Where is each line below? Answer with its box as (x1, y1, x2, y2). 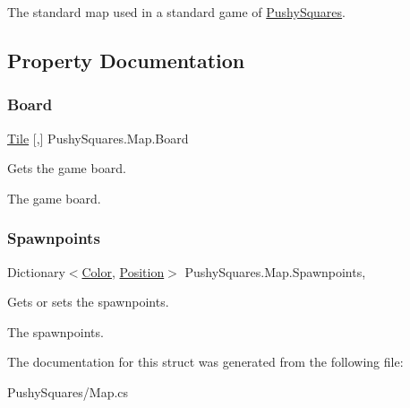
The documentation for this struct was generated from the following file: (7, 352, 404, 371)
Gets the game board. (7, 159, 126, 178)
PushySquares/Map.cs (7, 382, 129, 401)
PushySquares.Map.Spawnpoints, (184, 262, 366, 281)
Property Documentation (7, 46, 245, 74)
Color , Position (81, 262, 165, 281)
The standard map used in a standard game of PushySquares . (7, 3, 346, 21)
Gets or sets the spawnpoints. (7, 292, 169, 311)
